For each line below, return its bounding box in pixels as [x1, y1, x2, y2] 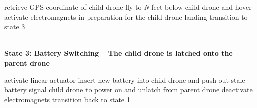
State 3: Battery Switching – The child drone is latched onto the [4, 48, 233, 58]
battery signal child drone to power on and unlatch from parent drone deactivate [4, 84, 253, 95]
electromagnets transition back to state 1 [4, 94, 130, 104]
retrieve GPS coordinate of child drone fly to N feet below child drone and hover [4, 2, 252, 12]
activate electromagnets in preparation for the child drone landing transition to [4, 11, 248, 22]
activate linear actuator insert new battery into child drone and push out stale [4, 74, 245, 85]
